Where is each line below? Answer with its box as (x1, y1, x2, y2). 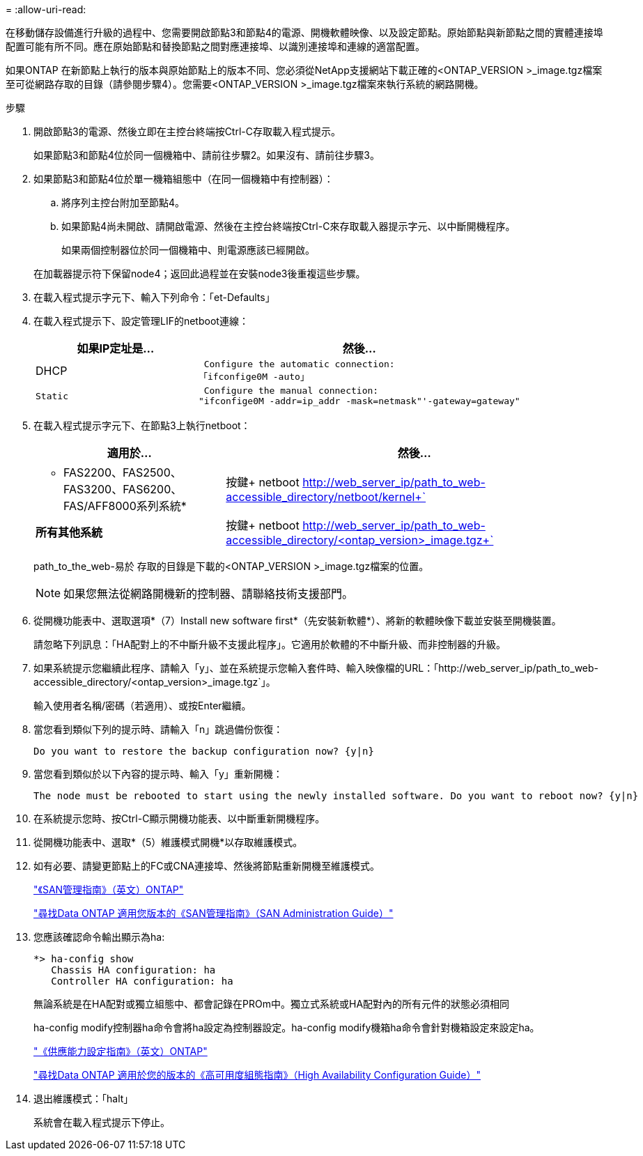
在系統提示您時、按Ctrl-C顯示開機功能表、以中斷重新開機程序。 (33, 812, 325, 824)
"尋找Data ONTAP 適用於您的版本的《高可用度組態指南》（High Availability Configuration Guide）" (33, 1069, 481, 1081)
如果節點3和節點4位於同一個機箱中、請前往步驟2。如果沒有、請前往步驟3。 (33, 149, 380, 161)
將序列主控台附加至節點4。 (61, 196, 185, 208)
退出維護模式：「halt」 (33, 1093, 134, 1104)
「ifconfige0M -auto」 (198, 371, 309, 382)
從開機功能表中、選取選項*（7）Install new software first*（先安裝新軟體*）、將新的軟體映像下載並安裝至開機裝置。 (33, 615, 561, 626)
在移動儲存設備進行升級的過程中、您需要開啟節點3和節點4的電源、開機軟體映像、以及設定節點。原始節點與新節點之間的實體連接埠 (6, 26, 603, 38)
